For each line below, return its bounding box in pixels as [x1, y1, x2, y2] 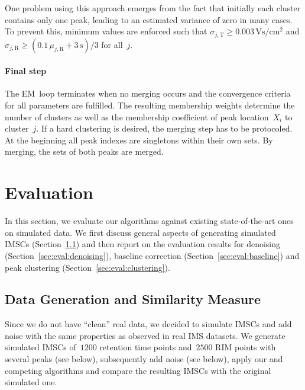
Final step [5, 65, 47, 77]
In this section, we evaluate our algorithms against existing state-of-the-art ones [5, 215, 294, 227]
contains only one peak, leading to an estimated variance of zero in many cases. [5, 13, 293, 25]
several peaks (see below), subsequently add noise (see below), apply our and [5, 353, 283, 365]
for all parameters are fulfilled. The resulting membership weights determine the [5, 99, 295, 111]
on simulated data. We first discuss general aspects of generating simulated [5, 226, 276, 238]
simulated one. [5, 376, 57, 388]
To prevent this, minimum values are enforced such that [5, 25, 207, 37]
